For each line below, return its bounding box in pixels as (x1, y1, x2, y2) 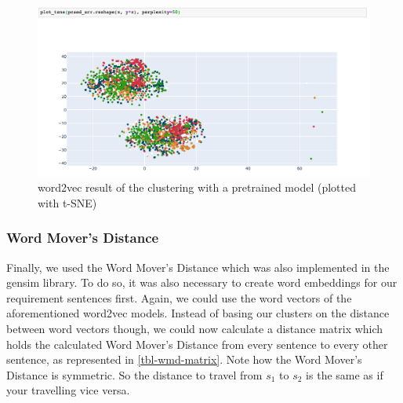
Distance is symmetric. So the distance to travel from (6, 366, 263, 383)
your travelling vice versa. (6, 382, 130, 398)
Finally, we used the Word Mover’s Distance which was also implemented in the (6, 258, 390, 275)
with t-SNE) (38, 194, 97, 211)
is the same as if (306, 366, 383, 383)
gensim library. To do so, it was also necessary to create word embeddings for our (6, 274, 398, 291)
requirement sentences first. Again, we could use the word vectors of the (6, 289, 352, 306)
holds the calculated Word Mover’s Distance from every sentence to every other (6, 335, 388, 352)
